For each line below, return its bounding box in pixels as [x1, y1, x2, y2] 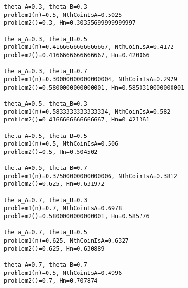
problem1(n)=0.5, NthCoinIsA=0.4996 [4, 269, 122, 276]
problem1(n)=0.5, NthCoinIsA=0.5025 [4, 11, 122, 18]
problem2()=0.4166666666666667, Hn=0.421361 [4, 116, 150, 123]
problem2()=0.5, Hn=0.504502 [4, 148, 98, 155]
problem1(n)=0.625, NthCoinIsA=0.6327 [4, 237, 129, 244]
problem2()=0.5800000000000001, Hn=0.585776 [4, 213, 150, 220]
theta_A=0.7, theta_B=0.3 [4, 197, 87, 204]
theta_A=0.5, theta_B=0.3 [4, 100, 87, 107]
